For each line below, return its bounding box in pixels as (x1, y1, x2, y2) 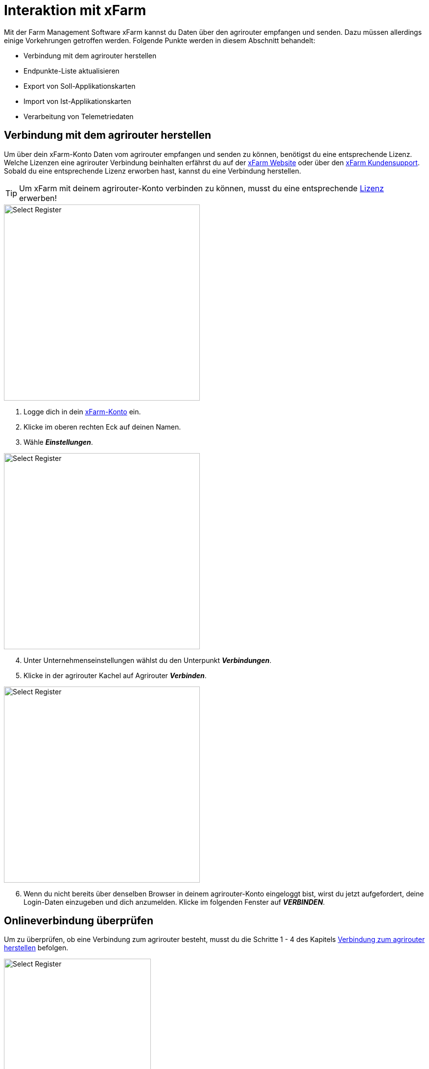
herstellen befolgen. (4, 943, 69, 952)
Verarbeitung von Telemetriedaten (24, 112, 134, 121)
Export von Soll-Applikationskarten (24, 81, 136, 90)
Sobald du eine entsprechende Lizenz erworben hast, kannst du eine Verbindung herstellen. (4, 166, 301, 175)
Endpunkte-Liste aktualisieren (24, 66, 119, 75)
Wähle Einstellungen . (24, 437, 93, 446)
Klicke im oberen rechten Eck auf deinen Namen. (24, 422, 181, 431)
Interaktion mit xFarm (4, 2, 146, 19)
